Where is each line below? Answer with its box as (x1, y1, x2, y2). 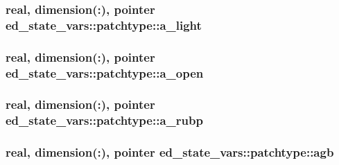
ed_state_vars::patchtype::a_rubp (6, 112, 203, 129)
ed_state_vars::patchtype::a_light (6, 16, 202, 33)
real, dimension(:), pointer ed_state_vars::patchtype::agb (6, 144, 334, 161)
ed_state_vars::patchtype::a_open (6, 64, 204, 81)
